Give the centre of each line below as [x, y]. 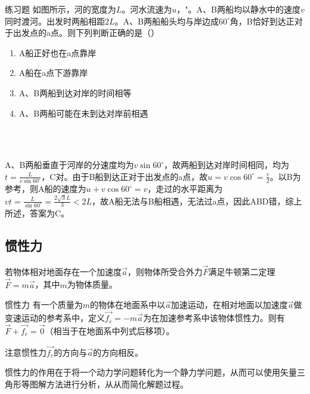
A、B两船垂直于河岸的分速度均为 [69, 165]
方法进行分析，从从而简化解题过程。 [117, 384]
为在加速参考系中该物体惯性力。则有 [214, 318]
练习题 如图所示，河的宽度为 [61, 9]
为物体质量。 [92, 284]
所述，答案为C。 [37, 213]
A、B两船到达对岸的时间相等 [75, 92]
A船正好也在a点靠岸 [58, 52]
